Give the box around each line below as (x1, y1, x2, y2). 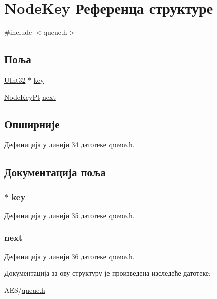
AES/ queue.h (4, 284, 45, 295)
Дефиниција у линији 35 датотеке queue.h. (4, 210, 135, 220)
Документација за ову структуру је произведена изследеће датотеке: (4, 268, 211, 278)
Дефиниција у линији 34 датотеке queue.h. (4, 139, 135, 150)
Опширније (4, 116, 60, 131)
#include (4, 27, 32, 37)
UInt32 (4, 74, 26, 85)
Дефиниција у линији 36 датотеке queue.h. (4, 251, 135, 261)
